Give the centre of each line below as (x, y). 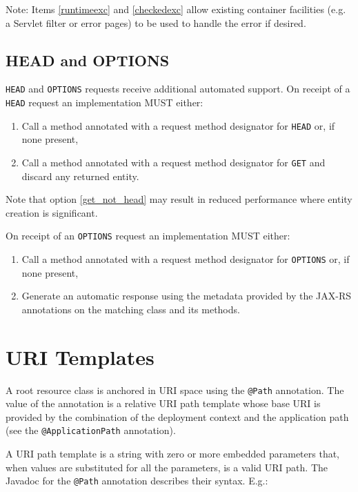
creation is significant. (52, 212)
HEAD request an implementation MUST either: (105, 102)
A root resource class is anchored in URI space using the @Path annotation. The (175, 390)
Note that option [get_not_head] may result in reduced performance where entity (179, 199)
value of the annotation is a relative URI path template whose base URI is (163, 403)
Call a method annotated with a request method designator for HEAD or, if (178, 125)
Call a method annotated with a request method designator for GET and (173, 162)
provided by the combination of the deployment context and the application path (177, 416)
